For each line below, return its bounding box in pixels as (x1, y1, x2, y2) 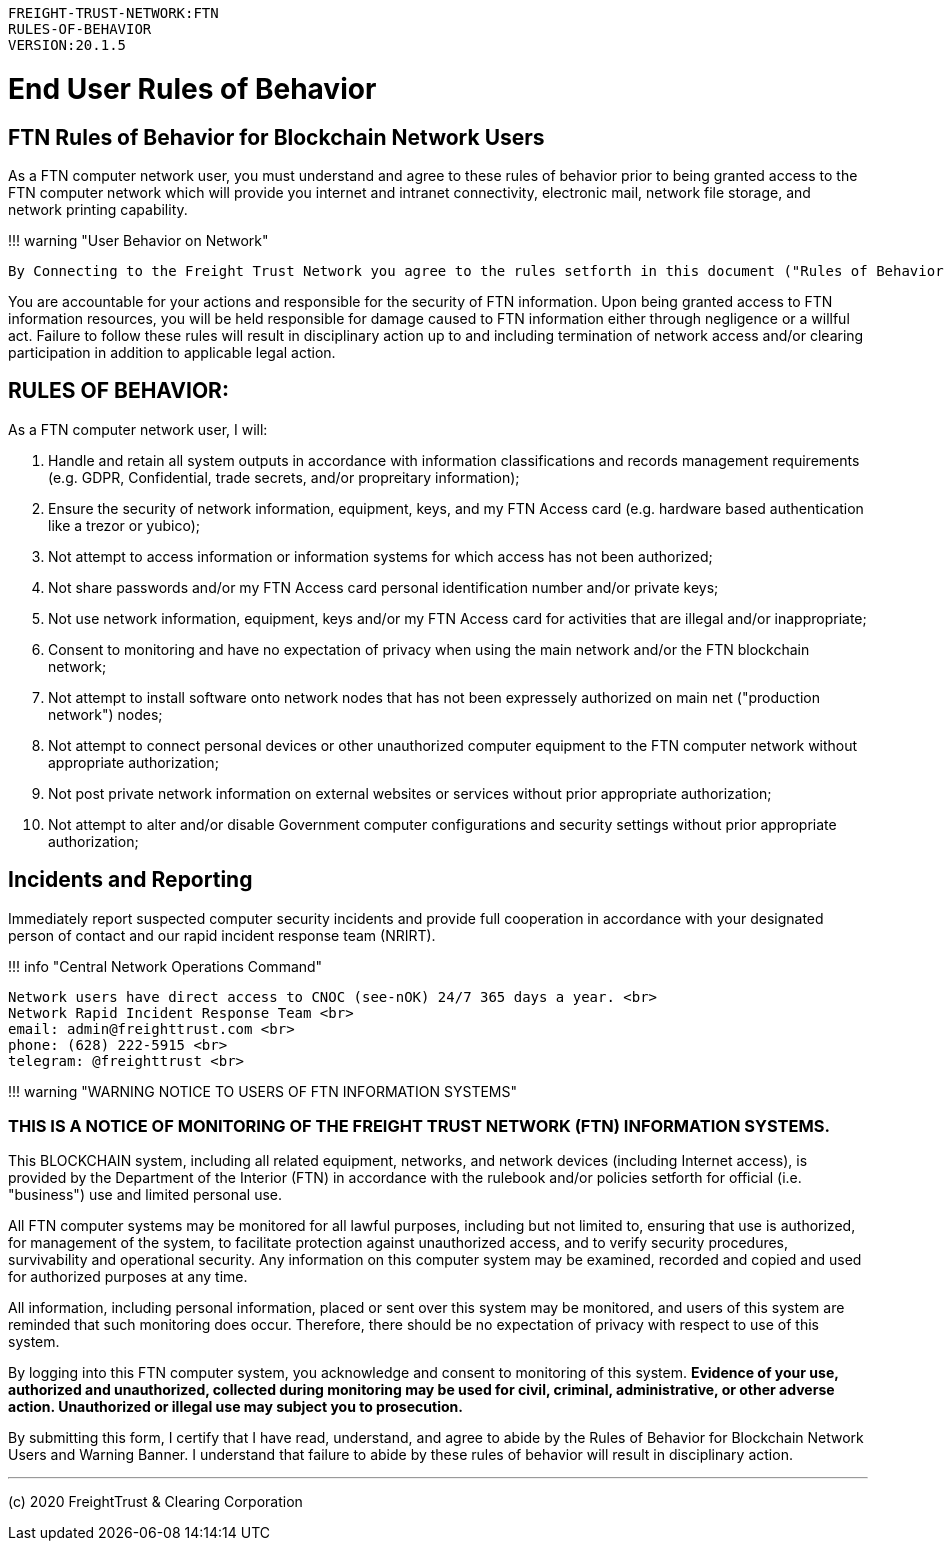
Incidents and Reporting (8, 867, 253, 893)
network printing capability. (8, 200, 188, 218)
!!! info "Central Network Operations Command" (8, 957, 323, 975)
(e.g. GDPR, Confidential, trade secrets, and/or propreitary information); (48, 468, 520, 486)
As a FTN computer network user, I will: (8, 420, 268, 438)
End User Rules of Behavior (8, 71, 377, 106)
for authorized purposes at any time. (8, 1268, 248, 1286)
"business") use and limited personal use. (8, 1186, 283, 1204)
